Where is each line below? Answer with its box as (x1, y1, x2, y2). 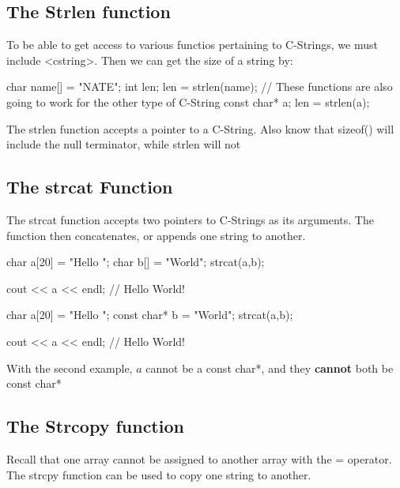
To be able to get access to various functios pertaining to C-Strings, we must (6, 36, 378, 53)
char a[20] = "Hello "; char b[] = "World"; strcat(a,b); (6, 253, 265, 270)
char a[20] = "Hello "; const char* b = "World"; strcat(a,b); (6, 306, 293, 323)
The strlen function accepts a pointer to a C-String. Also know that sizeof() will (6, 120, 394, 137)
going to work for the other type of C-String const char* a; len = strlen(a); (6, 93, 370, 110)
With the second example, (6, 359, 133, 376)
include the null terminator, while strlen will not (6, 136, 241, 152)
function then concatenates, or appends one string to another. (6, 227, 306, 243)
